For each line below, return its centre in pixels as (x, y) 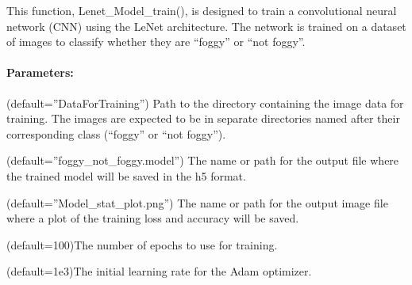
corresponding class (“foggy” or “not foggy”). (116, 133)
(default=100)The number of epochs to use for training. (142, 244)
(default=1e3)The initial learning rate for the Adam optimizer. (159, 271)
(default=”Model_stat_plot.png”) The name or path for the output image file (197, 202)
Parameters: (40, 72)
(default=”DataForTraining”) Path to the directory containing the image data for (205, 103)
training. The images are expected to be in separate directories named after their (203, 118)
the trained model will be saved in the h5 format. (126, 175)
